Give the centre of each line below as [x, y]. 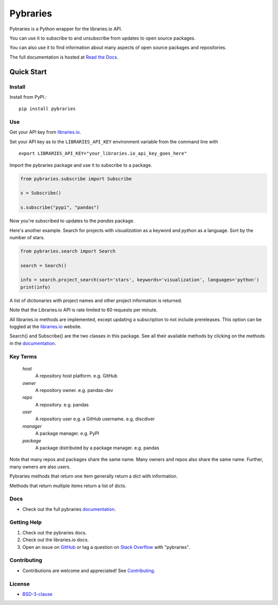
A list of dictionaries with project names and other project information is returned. [96, 300]
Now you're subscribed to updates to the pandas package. [72, 221]
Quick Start [28, 72]
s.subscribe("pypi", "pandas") [60, 208]
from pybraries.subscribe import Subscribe [76, 179]
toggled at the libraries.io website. [46, 326]
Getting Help [26, 522]
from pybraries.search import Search [68, 251]
